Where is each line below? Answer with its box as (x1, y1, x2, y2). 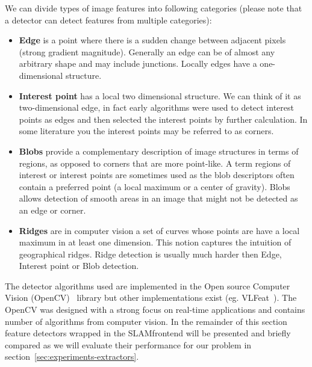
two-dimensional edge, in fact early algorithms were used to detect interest (19, 101, 294, 114)
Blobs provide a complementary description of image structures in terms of (19, 144, 299, 157)
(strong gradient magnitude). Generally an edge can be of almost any (19, 45, 275, 58)
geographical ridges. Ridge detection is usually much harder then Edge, (19, 247, 282, 260)
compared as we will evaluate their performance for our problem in (5, 338, 252, 351)
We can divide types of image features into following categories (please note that (5, 2, 302, 14)
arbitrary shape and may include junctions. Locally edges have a (19, 57, 257, 70)
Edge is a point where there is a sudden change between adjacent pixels (19, 34, 286, 46)
